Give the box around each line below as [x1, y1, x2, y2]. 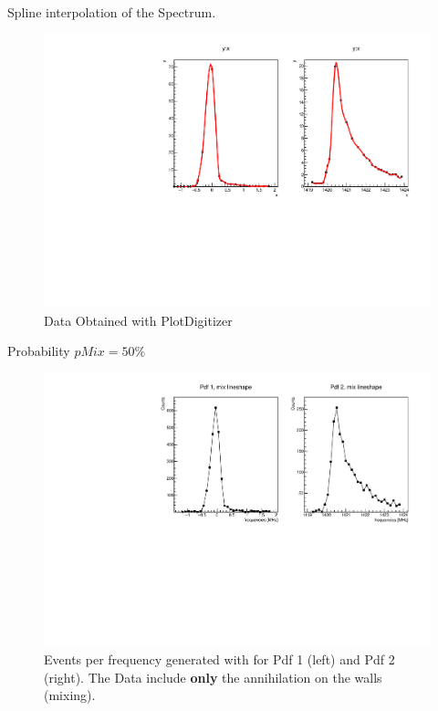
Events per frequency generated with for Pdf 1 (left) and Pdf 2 [44, 650, 395, 669]
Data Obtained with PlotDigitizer [44, 310, 233, 329]
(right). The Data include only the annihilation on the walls [44, 667, 382, 686]
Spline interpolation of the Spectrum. [7, 3, 216, 21]
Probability [7, 341, 70, 361]
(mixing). [44, 685, 96, 705]
